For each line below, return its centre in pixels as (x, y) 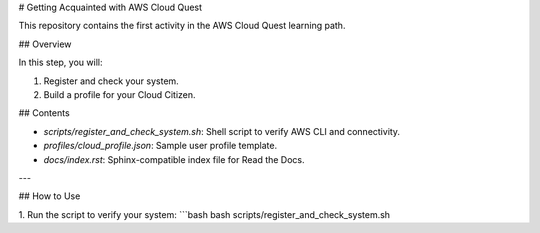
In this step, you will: (60, 62)
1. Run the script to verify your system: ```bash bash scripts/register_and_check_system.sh (204, 214)
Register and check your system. (111, 81)
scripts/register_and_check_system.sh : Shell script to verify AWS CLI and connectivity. (221, 131)
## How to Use (49, 196)
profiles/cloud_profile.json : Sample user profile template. (160, 146)
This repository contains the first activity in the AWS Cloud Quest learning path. (182, 26)
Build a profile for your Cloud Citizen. (119, 94)
